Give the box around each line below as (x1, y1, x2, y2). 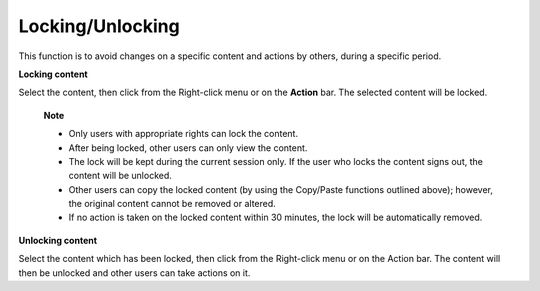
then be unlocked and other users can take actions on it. (18, 266, 251, 279)
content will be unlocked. (68, 170, 172, 182)
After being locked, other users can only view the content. (68, 141, 308, 154)
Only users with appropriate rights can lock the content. (68, 128, 299, 140)
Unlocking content (18, 234, 98, 246)
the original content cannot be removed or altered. (68, 198, 277, 210)
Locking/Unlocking (18, 15, 180, 37)
